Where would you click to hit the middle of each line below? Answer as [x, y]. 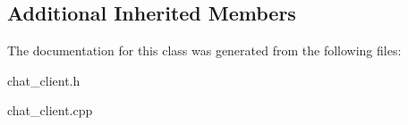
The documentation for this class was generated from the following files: [204, 50]
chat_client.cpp [50, 110]
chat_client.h [44, 80]
